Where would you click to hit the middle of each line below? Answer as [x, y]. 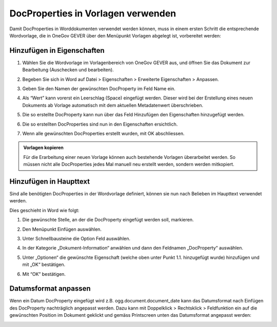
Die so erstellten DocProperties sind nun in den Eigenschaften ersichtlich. [100, 124]
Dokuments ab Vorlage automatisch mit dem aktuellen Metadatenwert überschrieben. [113, 105]
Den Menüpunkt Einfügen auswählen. [62, 229]
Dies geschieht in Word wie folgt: [44, 210]
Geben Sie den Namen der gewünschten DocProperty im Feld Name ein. [99, 89]
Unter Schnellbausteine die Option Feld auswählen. [76, 239]
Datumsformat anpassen [50, 289]
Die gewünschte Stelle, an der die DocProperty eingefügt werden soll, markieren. [108, 220]
